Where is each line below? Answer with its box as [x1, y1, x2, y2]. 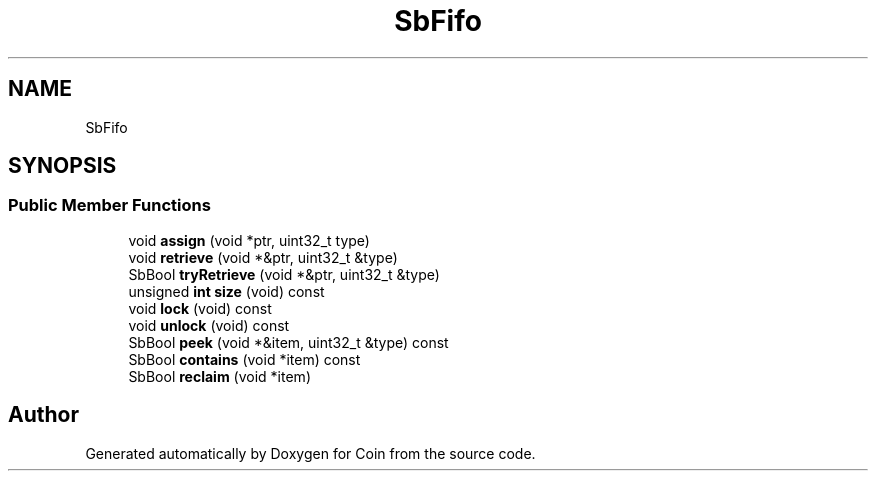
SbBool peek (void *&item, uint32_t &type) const [128, 333, 449, 351]
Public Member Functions [8, 195, 211, 216]
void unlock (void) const [128, 316, 290, 334]
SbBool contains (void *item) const [128, 350, 361, 368]
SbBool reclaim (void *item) [128, 367, 311, 385]
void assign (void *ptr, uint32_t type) [128, 231, 370, 249]
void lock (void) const [128, 299, 272, 317]
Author [8, 402, 79, 428]
